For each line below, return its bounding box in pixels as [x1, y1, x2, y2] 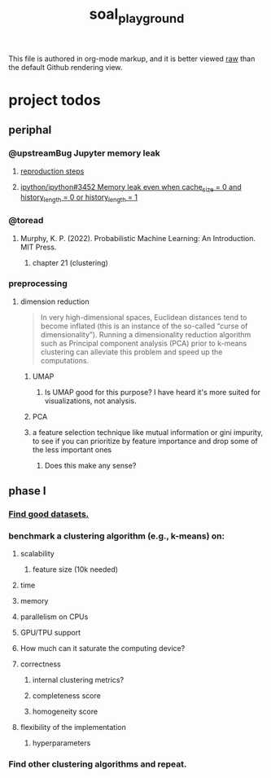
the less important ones [32, 445, 112, 455]
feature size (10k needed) [32, 565, 119, 574]
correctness [20, 659, 61, 669]
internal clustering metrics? [32, 675, 125, 685]
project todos [8, 90, 101, 109]
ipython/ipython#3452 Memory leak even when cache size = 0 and [20, 182, 242, 194]
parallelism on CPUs [20, 612, 89, 622]
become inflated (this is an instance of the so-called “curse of [40, 321, 248, 331]
